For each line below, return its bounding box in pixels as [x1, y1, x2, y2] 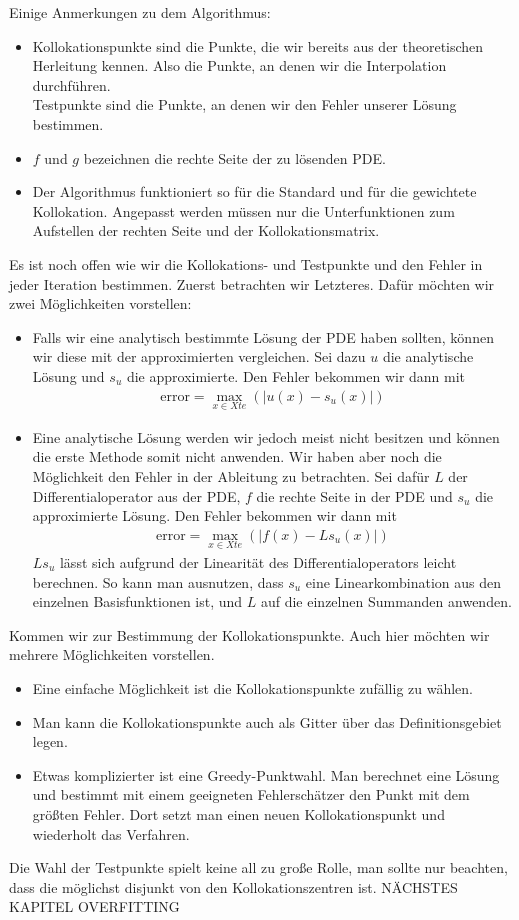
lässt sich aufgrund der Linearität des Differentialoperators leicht [59, 551, 457, 572]
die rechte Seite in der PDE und [256, 485, 453, 506]
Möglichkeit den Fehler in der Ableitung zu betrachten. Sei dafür [32, 465, 430, 486]
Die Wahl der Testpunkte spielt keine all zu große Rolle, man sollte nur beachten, [9, 857, 508, 878]
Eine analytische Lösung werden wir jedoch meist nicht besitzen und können [32, 426, 500, 447]
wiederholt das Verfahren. [32, 823, 190, 844]
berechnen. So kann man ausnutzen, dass [32, 571, 284, 592]
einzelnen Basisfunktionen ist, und [32, 591, 243, 612]
